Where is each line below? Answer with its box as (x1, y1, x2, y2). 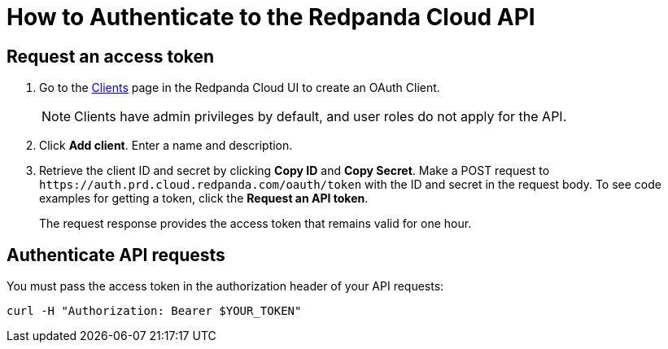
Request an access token (7, 46, 215, 67)
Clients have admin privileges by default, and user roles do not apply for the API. (74, 108, 567, 125)
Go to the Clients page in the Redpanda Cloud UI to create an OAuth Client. (39, 81, 440, 95)
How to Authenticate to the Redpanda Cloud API (7, 3, 535, 31)
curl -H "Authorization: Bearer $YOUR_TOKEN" (7, 304, 302, 318)
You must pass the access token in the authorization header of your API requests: (7, 279, 444, 294)
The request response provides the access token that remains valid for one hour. (39, 216, 472, 231)
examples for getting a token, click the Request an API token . (39, 191, 369, 206)
